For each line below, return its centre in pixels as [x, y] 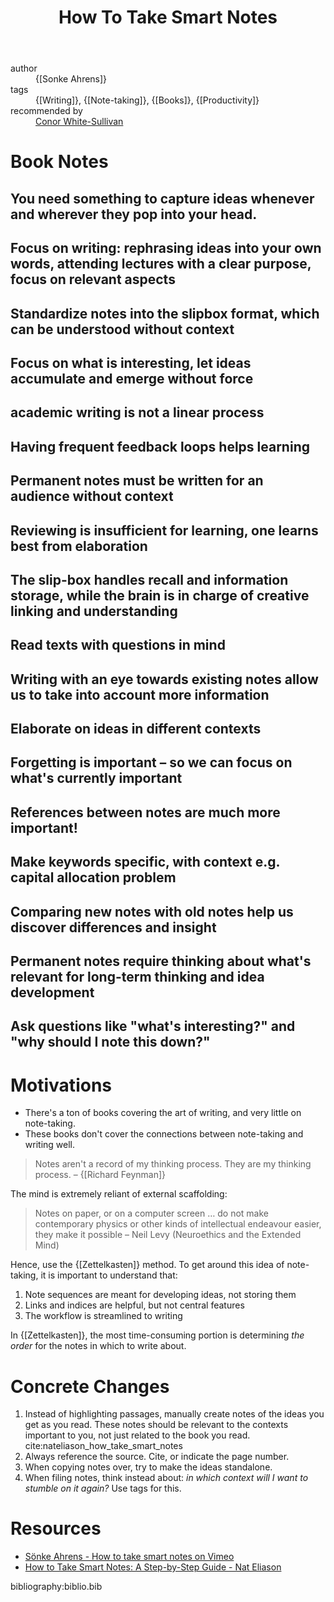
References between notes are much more [145, 812]
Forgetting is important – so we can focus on [151, 762]
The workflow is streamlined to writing [103, 1316]
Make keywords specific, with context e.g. [145, 862]
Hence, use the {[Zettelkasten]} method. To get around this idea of [147, 1265]
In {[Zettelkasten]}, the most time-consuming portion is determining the [157, 1335]
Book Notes [59, 162]
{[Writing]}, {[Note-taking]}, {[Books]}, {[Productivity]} [147, 100]
